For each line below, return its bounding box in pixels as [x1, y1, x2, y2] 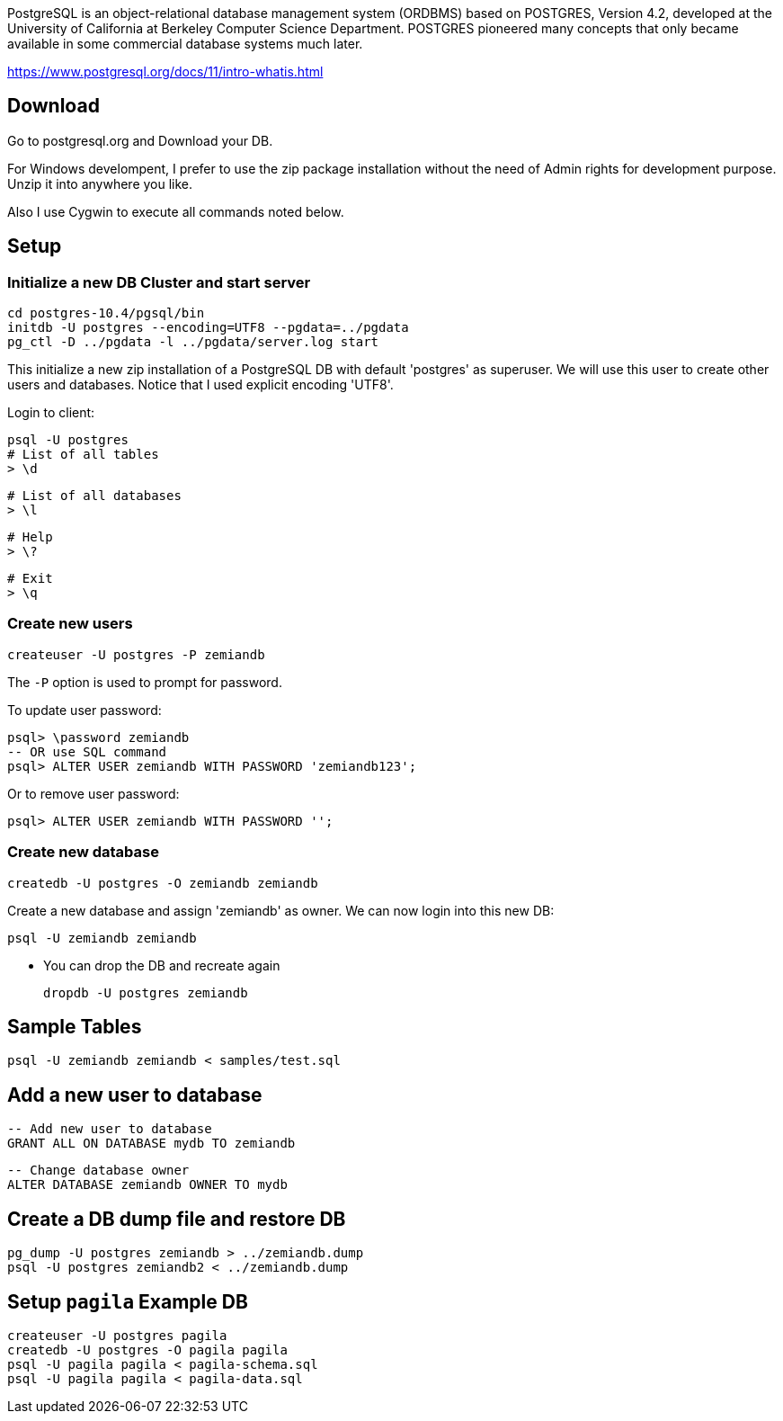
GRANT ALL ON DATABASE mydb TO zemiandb [7, 1136, 296, 1151]
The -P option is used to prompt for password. [7, 674, 282, 690]
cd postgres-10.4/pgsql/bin [7, 306, 205, 321]
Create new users [7, 614, 133, 633]
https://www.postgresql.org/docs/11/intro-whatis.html [7, 64, 324, 79]
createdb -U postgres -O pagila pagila [7, 1342, 288, 1357]
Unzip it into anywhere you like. [7, 175, 193, 192]
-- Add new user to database [7, 1122, 212, 1137]
